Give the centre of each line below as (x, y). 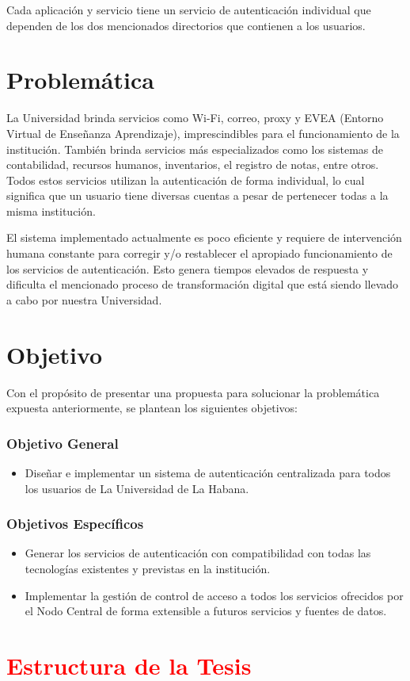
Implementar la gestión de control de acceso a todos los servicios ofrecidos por (214, 595)
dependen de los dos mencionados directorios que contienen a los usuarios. (186, 25)
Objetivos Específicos (75, 524)
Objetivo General (63, 443)
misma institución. (51, 210)
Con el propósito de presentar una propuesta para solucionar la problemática (193, 392)
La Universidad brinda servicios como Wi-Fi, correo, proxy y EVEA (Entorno (195, 118)
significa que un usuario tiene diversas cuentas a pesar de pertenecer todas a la (197, 195)
